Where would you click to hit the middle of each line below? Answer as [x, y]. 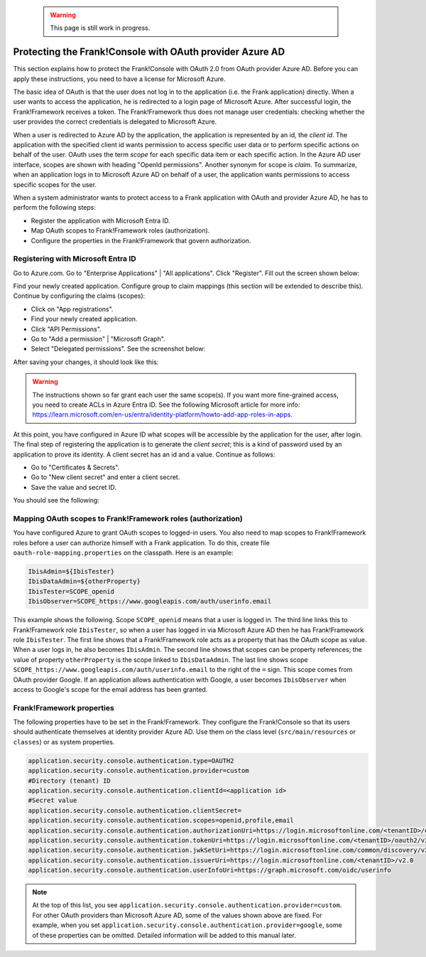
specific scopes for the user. [55, 184]
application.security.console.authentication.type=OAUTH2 [131, 760]
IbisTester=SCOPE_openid [71, 591]
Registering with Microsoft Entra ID [75, 259]
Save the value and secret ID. [73, 487]
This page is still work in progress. [100, 28]
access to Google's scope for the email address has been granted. [110, 689]
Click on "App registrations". [72, 309]
